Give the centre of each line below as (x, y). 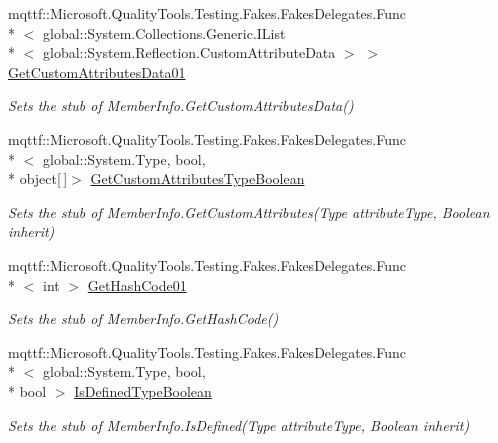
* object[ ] (38, 178)
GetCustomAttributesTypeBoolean (197, 178)
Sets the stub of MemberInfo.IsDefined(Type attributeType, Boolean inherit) (239, 424)
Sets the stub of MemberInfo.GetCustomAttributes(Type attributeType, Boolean (249, 211)
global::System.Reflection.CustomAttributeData (189, 52)
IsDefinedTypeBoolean (143, 390)
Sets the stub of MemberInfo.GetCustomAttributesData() (181, 105)
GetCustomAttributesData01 (97, 71)
